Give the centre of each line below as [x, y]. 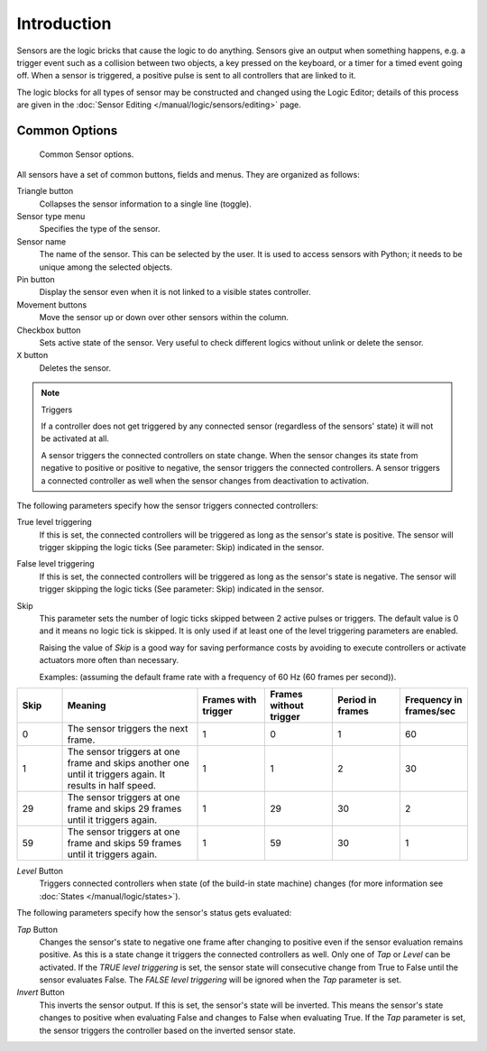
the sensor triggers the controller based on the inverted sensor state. [168, 1030]
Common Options [67, 130]
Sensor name [41, 241]
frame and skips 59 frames [124, 843]
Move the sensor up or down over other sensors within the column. [164, 318]
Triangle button [45, 191]
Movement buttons [52, 304]
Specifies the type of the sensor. [100, 229]
